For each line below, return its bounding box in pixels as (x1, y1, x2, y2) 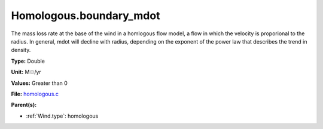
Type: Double (11, 57, 45, 64)
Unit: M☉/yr (11, 69, 41, 76)
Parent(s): (11, 102, 37, 109)
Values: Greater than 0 (11, 79, 68, 87)
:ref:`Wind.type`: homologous (26, 112, 99, 119)
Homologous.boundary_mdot (11, 9, 160, 22)
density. (11, 47, 31, 54)
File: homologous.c (11, 90, 59, 97)
